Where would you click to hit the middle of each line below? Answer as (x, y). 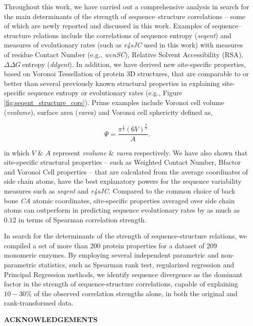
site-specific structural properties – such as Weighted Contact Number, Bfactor (122, 162)
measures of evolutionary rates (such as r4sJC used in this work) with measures (124, 45)
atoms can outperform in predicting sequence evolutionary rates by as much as (122, 210)
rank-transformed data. (39, 303)
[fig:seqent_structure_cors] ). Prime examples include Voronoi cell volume (114, 102)
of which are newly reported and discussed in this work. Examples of (107, 26)
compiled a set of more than (46, 245)
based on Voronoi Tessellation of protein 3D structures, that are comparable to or (126, 74)
